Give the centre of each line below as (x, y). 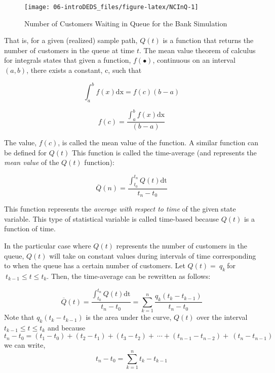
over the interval (222, 317)
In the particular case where (48, 245)
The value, (21, 142)
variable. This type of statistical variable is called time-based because (112, 218)
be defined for (26, 152)
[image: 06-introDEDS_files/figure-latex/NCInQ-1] (111, 7)
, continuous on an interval (194, 60)
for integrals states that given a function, (68, 60)
